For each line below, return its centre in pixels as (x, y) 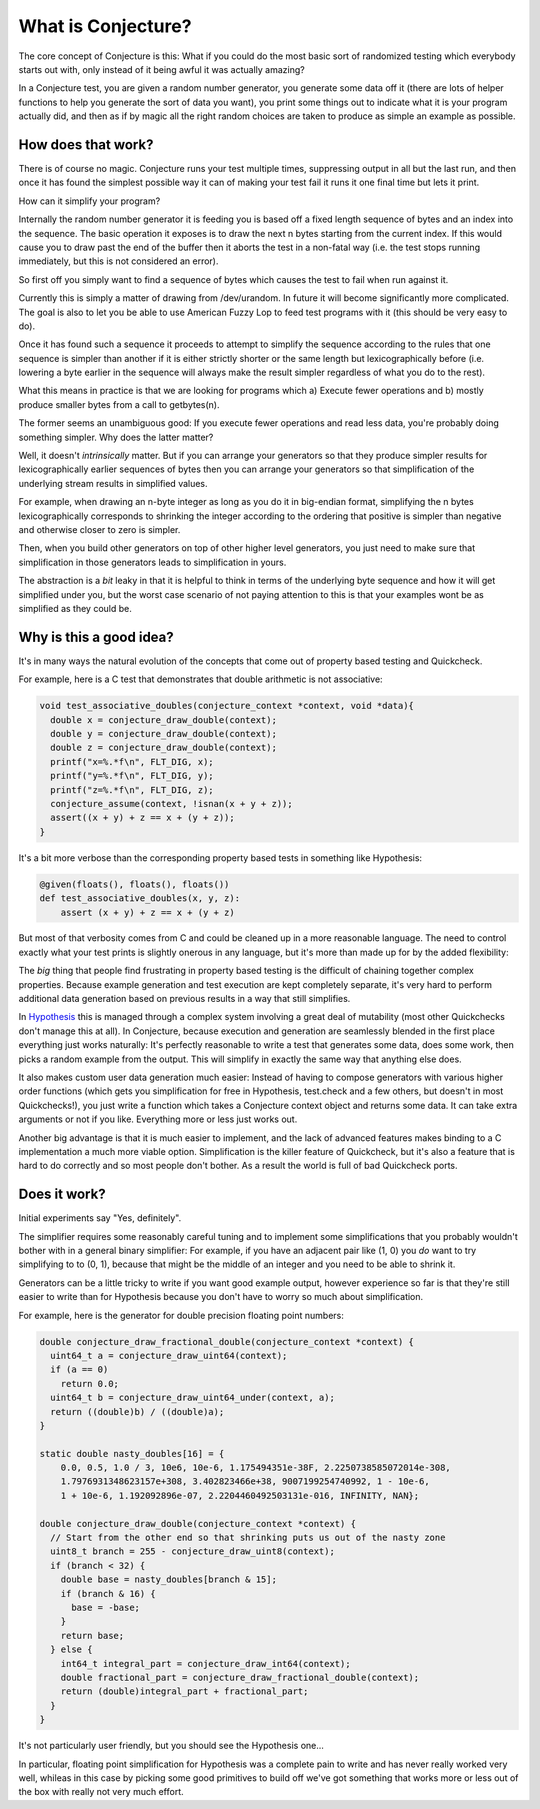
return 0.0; (90, 1383)
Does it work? (62, 1194)
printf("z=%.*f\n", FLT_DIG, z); (132, 789)
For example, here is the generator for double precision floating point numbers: (181, 1315)
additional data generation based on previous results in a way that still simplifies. (184, 999)
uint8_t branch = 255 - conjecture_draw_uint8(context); (192, 1551)
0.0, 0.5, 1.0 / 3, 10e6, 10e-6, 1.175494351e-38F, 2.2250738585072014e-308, (256, 1468)
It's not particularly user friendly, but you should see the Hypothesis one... (171, 1746)
